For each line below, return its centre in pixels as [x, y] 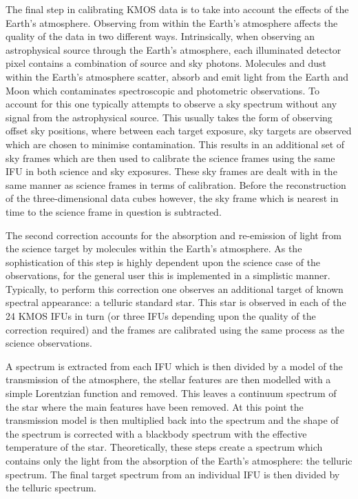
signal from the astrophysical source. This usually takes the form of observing [169, 117]
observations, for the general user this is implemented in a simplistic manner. [168, 275]
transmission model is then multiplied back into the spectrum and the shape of [172, 420]
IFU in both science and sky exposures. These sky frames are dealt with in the [171, 171]
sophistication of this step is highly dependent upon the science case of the [163, 262]
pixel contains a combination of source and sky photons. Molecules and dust [166, 63]
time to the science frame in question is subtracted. [114, 211]
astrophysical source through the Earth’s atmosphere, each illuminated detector [173, 49]
